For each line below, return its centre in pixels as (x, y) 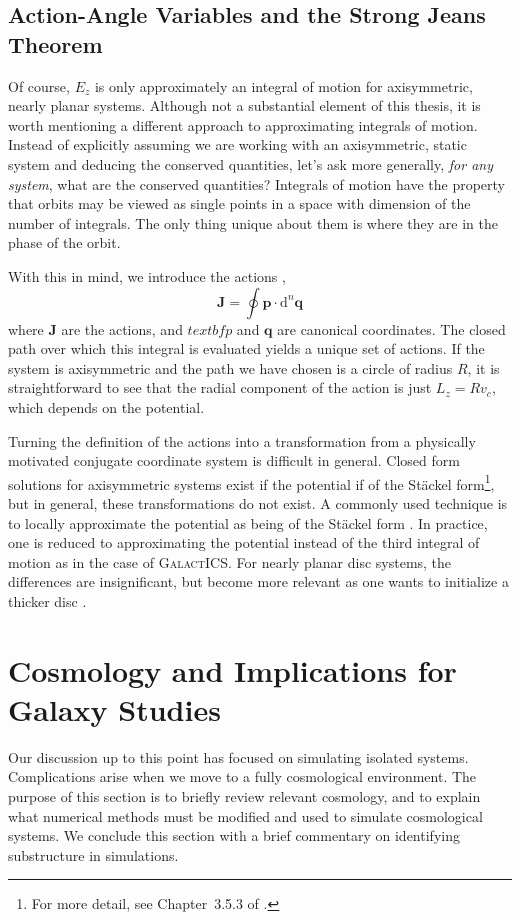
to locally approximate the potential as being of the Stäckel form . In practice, (248, 522)
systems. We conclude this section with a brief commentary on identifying (234, 835)
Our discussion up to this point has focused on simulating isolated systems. (238, 756)
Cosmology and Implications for (232, 669)
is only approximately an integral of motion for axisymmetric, (283, 85)
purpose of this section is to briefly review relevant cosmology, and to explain (244, 796)
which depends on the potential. (106, 406)
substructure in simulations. (93, 854)
